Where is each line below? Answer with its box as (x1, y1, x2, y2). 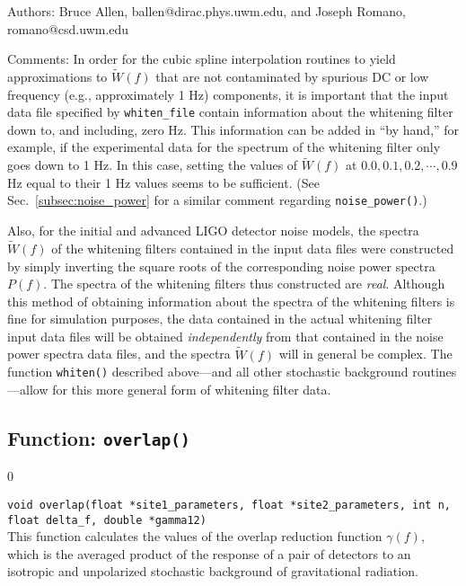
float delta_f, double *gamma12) (7, 513, 207, 527)
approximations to (7, 67, 108, 85)
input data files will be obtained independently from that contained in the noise (7, 326, 444, 345)
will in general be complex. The (278, 344, 453, 363)
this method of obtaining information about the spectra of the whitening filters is (7, 291, 455, 310)
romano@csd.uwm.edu (7, 19, 129, 38)
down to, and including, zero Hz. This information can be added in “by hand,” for (7, 120, 460, 138)
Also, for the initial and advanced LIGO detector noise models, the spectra (7, 221, 419, 240)
